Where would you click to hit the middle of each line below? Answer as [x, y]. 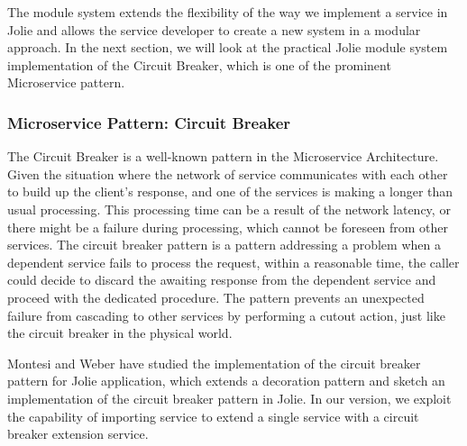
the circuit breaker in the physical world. [120, 333]
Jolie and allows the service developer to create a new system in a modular [214, 29]
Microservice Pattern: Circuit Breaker [149, 122]
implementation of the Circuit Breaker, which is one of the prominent [199, 64]
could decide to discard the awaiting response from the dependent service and [222, 280]
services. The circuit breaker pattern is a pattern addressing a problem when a [224, 245]
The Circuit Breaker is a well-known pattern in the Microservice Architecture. [223, 156]
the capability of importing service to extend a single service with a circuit [213, 416]
